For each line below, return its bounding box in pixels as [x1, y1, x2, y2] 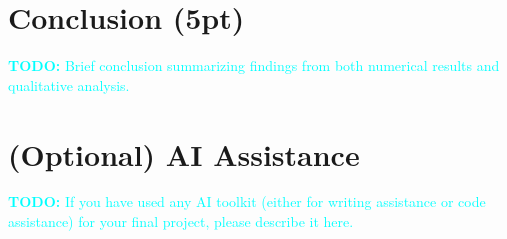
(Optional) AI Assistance [8, 133, 360, 174]
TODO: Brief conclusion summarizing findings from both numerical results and [8, 55, 500, 76]
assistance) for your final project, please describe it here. [8, 211, 354, 232]
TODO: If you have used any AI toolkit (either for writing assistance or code [8, 191, 486, 212]
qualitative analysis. [8, 74, 130, 95]
